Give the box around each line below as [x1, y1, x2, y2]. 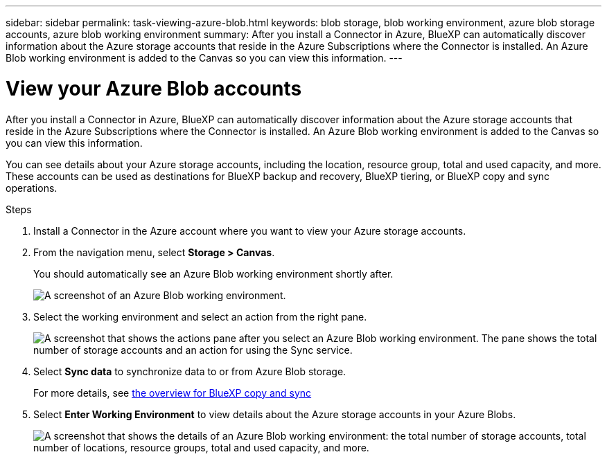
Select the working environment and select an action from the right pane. [33, 310, 367, 323]
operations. [6, 181, 58, 194]
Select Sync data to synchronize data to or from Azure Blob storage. [33, 365, 346, 377]
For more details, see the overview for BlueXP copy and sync [33, 386, 312, 399]
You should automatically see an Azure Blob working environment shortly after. [33, 267, 394, 280]
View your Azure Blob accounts [6, 76, 302, 100]
